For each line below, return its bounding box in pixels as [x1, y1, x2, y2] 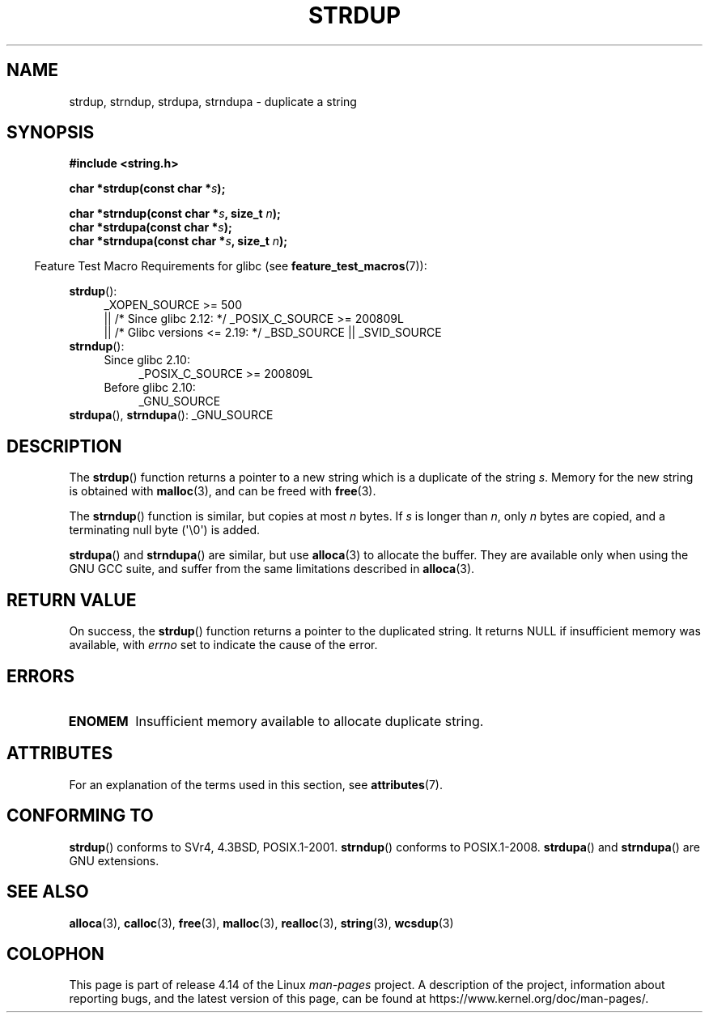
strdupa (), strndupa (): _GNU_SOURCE [69, 408, 274, 422]
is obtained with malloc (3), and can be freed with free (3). [69, 484, 376, 499]
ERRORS [6, 665, 75, 686]
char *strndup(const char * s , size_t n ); [69, 206, 281, 221]
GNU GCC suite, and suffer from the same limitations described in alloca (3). [69, 562, 475, 576]
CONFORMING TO [6, 805, 154, 826]
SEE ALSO [6, 881, 89, 902]
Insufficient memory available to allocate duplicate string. [135, 712, 484, 729]
